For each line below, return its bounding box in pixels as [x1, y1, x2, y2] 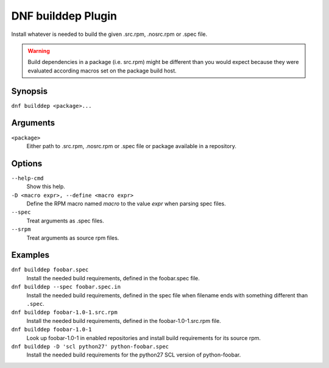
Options [11, 158, 43, 169]
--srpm [11, 226, 31, 233]
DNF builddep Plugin [11, 9, 118, 23]
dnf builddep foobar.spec [11, 266, 89, 274]
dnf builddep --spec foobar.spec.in [11, 283, 121, 291]
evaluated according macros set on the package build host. [27, 67, 177, 74]
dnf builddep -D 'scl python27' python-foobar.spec [11, 343, 169, 350]
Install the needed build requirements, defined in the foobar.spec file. [26, 274, 200, 281]
